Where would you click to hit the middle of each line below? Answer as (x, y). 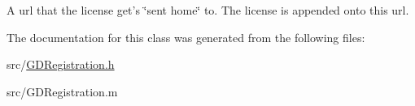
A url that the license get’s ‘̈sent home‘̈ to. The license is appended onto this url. (208, 10)
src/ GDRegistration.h (61, 64)
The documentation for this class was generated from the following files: (186, 37)
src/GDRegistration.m (62, 91)
